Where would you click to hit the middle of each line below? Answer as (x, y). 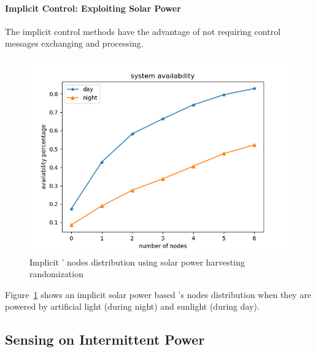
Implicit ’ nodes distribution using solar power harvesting (137, 262)
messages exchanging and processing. (74, 43)
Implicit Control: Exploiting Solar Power (93, 8)
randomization (56, 274)
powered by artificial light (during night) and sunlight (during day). (132, 306)
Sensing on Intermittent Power (105, 339)
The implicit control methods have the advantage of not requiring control (143, 31)
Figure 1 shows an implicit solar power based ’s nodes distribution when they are (158, 294)
